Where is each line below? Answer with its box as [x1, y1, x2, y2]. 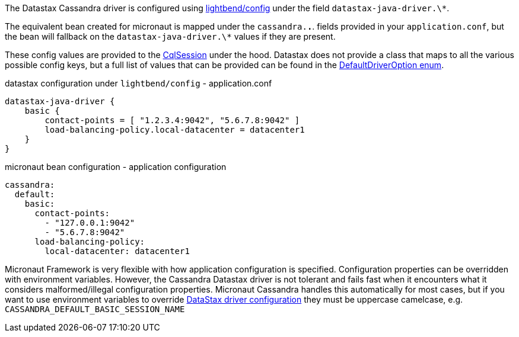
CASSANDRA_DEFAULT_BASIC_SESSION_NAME [5, 304, 185, 314]
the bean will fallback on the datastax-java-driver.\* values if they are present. [5, 31, 336, 41]
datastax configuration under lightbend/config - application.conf [5, 78, 272, 88]
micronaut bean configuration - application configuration [5, 162, 227, 172]
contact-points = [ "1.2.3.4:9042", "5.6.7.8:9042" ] [44, 115, 300, 125]
